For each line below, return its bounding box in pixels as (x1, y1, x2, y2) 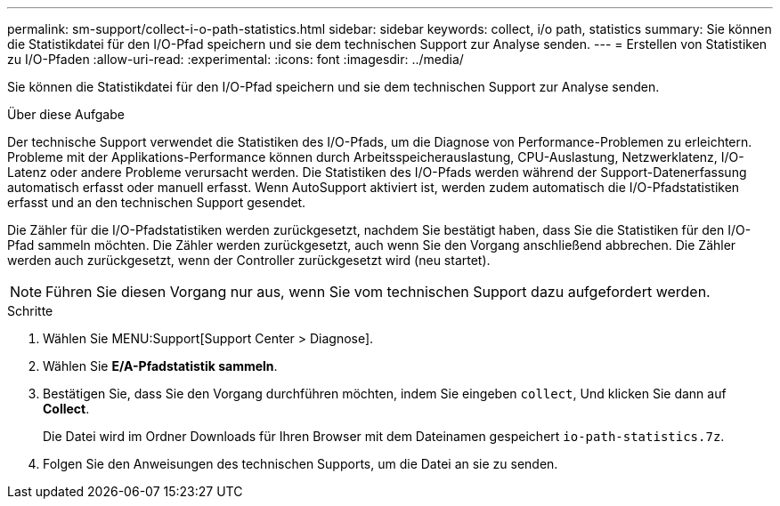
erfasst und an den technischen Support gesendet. (7, 195, 306, 210)
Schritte (7, 303, 53, 318)
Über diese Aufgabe (7, 107, 125, 122)
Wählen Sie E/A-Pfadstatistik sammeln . (43, 358, 278, 373)
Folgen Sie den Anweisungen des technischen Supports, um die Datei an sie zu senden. (43, 456, 558, 471)
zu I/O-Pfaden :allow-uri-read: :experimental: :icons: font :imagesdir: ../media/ (7, 52, 464, 67)
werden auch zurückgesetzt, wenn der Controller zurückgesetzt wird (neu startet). (7, 253, 491, 268)
